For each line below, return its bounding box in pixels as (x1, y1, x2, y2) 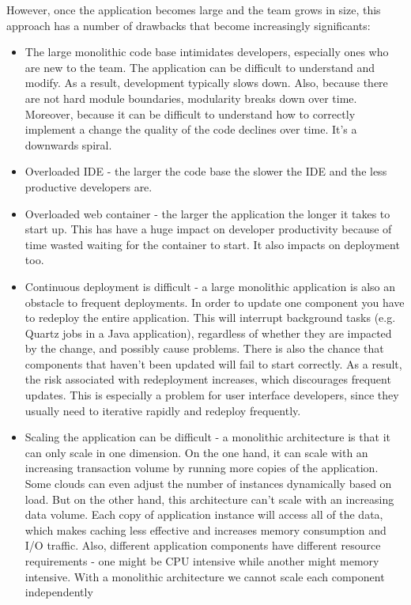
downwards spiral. (25, 136, 112, 153)
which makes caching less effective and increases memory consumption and (25, 521, 386, 538)
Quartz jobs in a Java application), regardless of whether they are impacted (25, 324, 392, 341)
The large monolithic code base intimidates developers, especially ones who (25, 43, 389, 60)
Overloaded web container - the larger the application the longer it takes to (25, 205, 390, 221)
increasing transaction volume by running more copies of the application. (25, 459, 379, 476)
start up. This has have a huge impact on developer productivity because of (25, 221, 392, 237)
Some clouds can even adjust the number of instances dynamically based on (25, 475, 392, 492)
